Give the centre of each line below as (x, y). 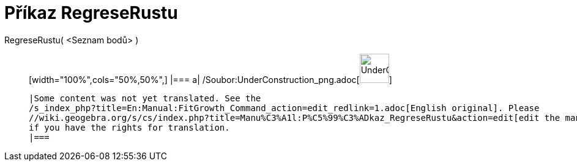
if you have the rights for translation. (129, 127)
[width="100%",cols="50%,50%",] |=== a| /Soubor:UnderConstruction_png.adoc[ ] (210, 79)
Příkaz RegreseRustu (91, 13)
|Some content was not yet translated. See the (145, 98)
